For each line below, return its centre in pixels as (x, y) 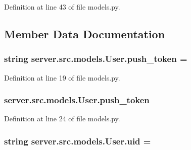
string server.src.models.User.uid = (78, 141)
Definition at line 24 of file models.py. (62, 119)
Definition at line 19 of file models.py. (62, 77)
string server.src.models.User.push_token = (96, 59)
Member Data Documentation (85, 33)
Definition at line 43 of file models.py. (62, 7)
